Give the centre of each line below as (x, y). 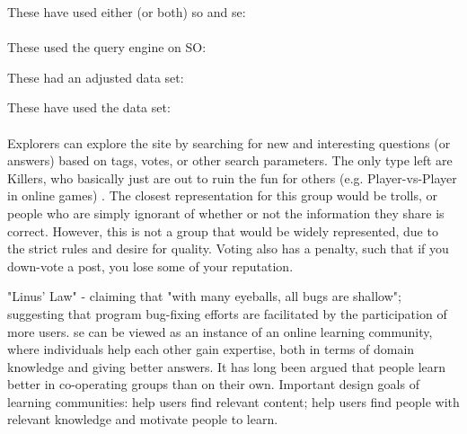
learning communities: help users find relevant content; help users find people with (233, 401)
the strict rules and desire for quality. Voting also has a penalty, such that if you (228, 248)
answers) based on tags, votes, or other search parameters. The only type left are (230, 160)
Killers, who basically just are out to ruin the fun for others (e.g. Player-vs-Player (232, 177)
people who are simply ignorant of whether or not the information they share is (226, 213)
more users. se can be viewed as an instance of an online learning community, (220, 331)
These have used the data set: (89, 107)
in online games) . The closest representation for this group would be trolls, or (223, 195)
